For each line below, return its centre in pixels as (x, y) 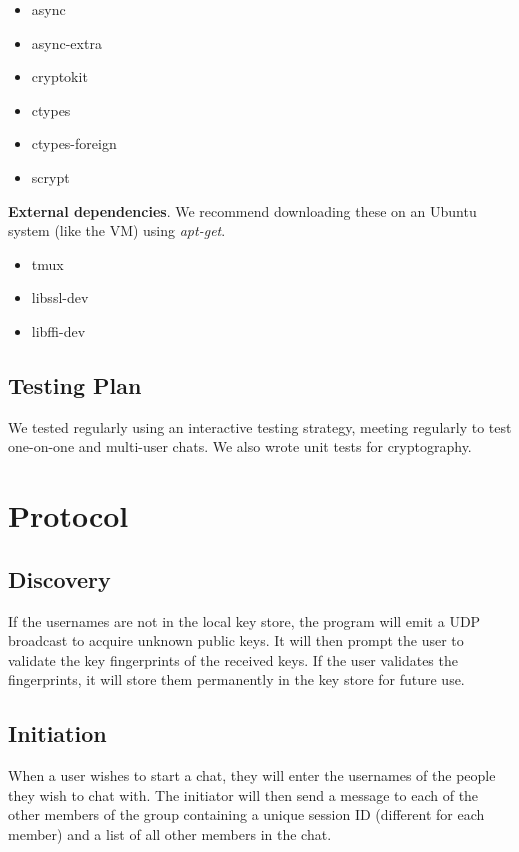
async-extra (66, 42)
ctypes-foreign (74, 143)
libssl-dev (60, 297)
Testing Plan (75, 384)
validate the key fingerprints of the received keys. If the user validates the (233, 659)
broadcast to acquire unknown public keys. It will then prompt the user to (236, 640)
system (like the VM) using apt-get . (117, 230)
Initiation (57, 733)
